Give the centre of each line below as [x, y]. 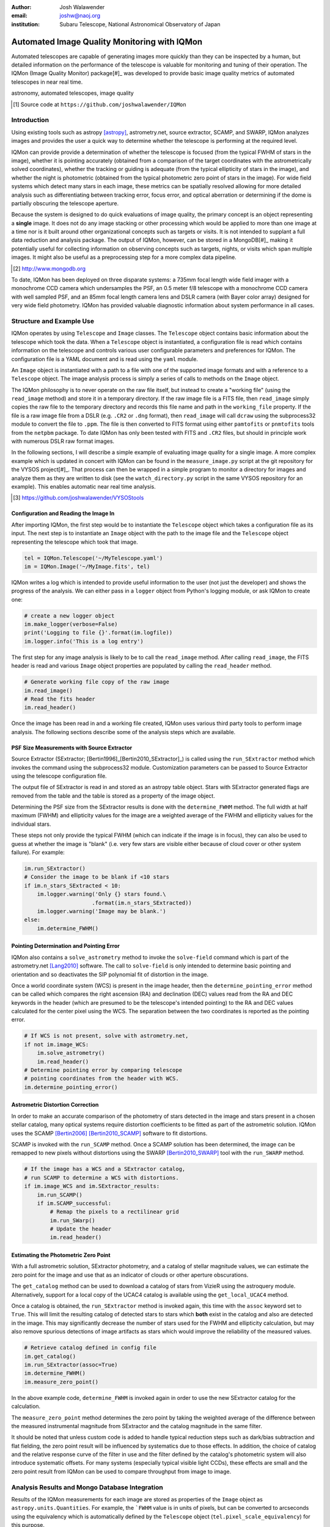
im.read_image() [49, 691]
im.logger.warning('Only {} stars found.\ [101, 894]
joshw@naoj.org [80, 16]
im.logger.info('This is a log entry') [84, 641]
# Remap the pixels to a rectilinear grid [115, 1212]
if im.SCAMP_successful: [74, 1203]
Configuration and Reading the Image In [63, 514]
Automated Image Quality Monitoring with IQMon [107, 42]
